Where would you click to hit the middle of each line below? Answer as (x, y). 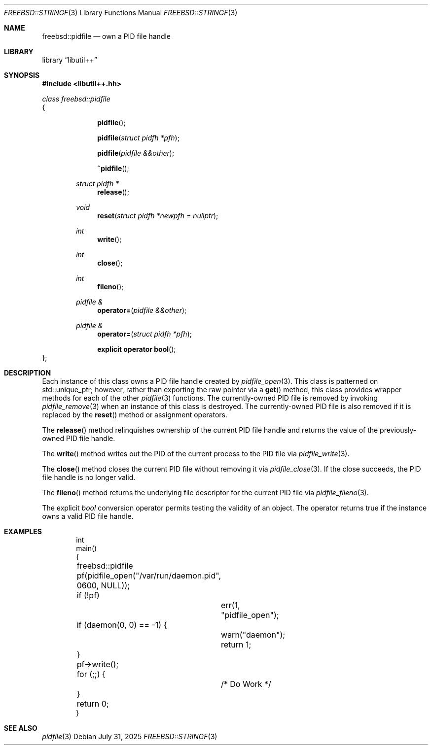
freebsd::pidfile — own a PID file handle (107, 36)
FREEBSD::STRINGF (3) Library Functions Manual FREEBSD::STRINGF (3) (121, 13)
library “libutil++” (70, 60)
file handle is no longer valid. (89, 477)
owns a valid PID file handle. (88, 516)
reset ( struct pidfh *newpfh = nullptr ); (158, 216)
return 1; (236, 645)
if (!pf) (88, 595)
